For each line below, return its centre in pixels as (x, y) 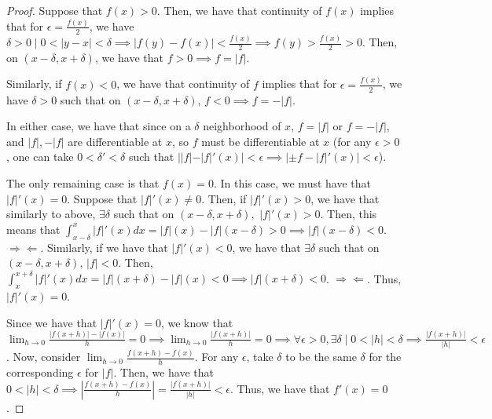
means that (33, 229)
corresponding (40, 372)
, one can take (40, 157)
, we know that (197, 322)
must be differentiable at (261, 141)
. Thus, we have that (280, 388)
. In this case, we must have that (292, 182)
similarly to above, (51, 214)
